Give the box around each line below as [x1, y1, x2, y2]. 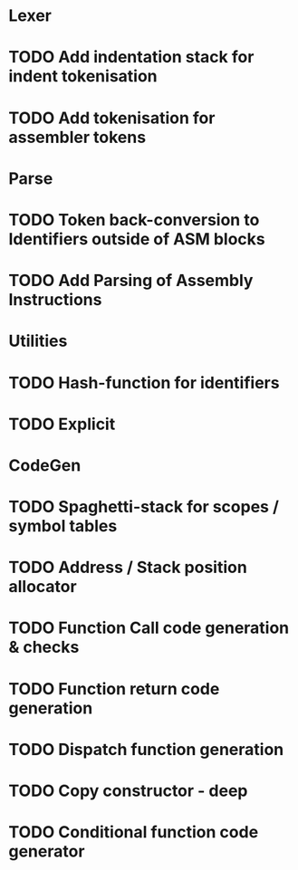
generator [8, 841, 85, 862]
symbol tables [8, 516, 118, 537]
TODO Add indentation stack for [8, 47, 255, 68]
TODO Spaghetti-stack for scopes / [8, 497, 280, 517]
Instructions [8, 290, 102, 311]
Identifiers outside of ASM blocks [8, 228, 265, 249]
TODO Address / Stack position [8, 558, 248, 578]
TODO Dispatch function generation [8, 739, 284, 760]
